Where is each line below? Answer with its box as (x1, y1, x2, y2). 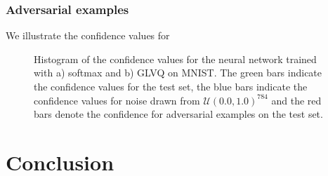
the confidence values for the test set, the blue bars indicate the (34, 79, 308, 93)
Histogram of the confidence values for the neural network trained (34, 51, 317, 66)
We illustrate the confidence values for (6, 28, 170, 43)
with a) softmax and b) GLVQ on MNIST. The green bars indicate (34, 65, 322, 80)
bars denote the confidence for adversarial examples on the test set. (34, 107, 323, 121)
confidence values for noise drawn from (34, 93, 200, 107)
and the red (271, 93, 322, 107)
